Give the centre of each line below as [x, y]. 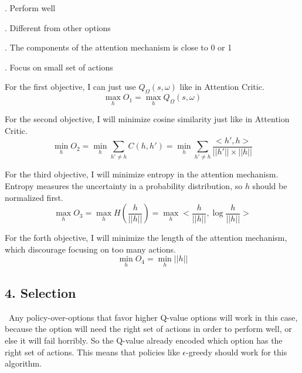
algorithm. [23, 363]
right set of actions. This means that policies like [92, 352]
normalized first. [34, 197]
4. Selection [40, 292]
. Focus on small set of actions [59, 67]
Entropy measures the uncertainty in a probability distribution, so [124, 185]
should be [270, 185]
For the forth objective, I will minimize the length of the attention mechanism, [146, 238]
